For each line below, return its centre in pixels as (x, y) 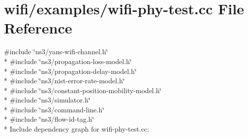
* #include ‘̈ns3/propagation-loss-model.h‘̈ (68, 61)
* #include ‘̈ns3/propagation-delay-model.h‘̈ (70, 71)
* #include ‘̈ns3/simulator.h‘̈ (47, 100)
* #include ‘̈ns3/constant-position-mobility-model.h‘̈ (83, 90)
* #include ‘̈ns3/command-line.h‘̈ (54, 109)
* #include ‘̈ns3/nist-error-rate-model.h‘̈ (64, 81)
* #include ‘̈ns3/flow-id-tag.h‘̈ (49, 119)
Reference (38, 28)
